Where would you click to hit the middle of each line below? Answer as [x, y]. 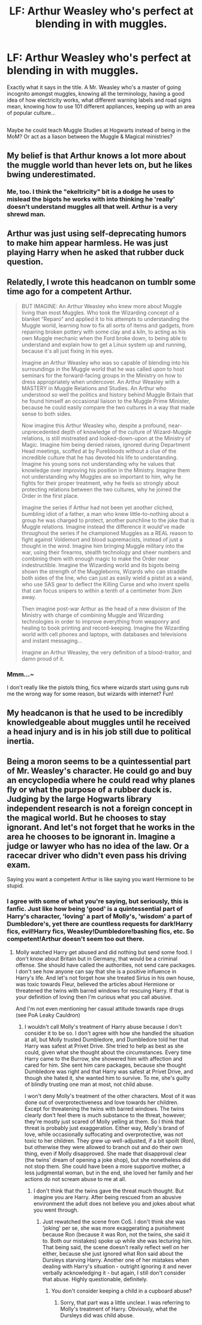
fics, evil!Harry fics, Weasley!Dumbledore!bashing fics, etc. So [100, 931]
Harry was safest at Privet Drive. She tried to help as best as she [104, 1046]
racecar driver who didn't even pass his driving [97, 855]
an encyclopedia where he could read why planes [101, 780]
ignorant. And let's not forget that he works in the [101, 827]
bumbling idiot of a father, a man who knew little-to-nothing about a [105, 514]
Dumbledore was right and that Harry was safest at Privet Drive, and [109, 1071]
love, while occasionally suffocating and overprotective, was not [104, 1134]
